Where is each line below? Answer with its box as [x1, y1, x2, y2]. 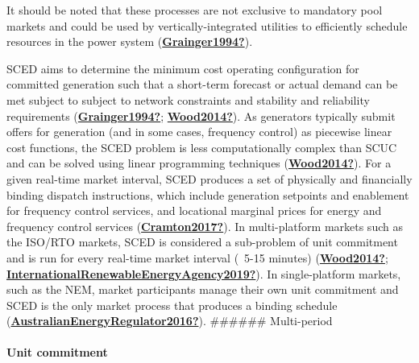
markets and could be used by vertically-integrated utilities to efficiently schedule [6, 17, 408, 34]
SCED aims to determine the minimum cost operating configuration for [6, 60, 359, 76]
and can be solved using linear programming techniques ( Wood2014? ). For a [6, 155, 392, 171]
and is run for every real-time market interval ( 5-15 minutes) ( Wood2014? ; [6, 249, 388, 266]
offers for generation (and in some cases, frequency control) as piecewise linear [6, 123, 392, 140]
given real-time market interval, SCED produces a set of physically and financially [6, 170, 413, 187]
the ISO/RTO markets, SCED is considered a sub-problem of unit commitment [6, 233, 398, 250]
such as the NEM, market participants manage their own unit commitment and [6, 281, 399, 298]
